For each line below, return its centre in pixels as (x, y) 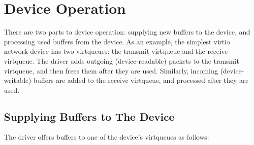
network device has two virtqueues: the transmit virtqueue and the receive (116, 51)
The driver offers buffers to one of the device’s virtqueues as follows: (107, 137)
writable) (18, 80)
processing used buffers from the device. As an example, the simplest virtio (117, 41)
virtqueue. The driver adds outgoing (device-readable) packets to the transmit (122, 60)
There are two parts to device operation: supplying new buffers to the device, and (127, 32)
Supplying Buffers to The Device (89, 116)
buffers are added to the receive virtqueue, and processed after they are (141, 80)
